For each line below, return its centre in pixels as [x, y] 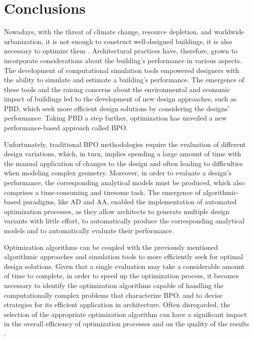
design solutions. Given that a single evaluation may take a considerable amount [125, 266]
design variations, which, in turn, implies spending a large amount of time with [123, 154]
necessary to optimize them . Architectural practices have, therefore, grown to [121, 51]
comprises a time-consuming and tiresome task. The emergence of [102, 192]
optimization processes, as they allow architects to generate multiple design [117, 211]
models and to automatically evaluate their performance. [89, 230]
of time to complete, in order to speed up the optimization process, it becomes [122, 276]
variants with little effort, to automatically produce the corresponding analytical [124, 221]
